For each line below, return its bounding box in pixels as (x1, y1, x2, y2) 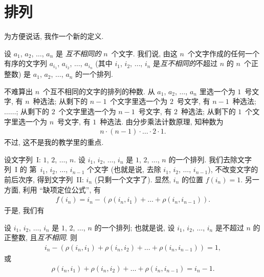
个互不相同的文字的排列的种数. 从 (43, 86, 155, 96)
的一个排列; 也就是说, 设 (94, 222, 175, 232)
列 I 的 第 (4, 164, 37, 175)
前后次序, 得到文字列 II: (4, 174, 84, 184)
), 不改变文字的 (208, 164, 258, 175)
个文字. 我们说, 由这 (111, 48, 178, 58)
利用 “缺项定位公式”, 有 (23, 184, 101, 195)
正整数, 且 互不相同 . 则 (4, 232, 78, 243)
